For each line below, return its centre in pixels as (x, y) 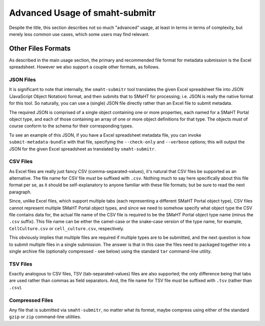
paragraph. (20, 192)
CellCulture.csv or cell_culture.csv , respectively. (67, 228)
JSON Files (23, 80)
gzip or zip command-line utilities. (45, 317)
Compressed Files (31, 300)
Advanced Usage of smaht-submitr (82, 13)
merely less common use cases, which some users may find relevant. (79, 34)
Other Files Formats (40, 48)
